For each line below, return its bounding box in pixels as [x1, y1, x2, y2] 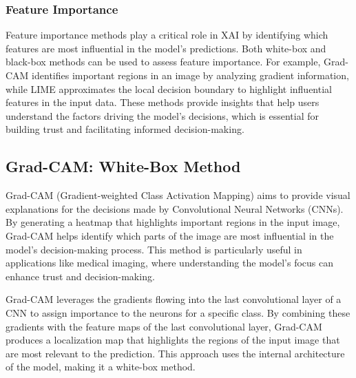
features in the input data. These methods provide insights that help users [6, 95, 320, 109]
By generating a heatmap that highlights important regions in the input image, [6, 215, 340, 229]
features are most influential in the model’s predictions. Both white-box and [6, 41, 326, 55]
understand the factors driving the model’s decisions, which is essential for [6, 108, 319, 123]
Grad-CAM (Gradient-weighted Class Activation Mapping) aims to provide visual [6, 188, 350, 202]
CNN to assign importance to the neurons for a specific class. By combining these [6, 305, 350, 319]
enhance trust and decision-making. [6, 269, 155, 283]
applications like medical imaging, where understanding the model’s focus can [6, 255, 334, 270]
